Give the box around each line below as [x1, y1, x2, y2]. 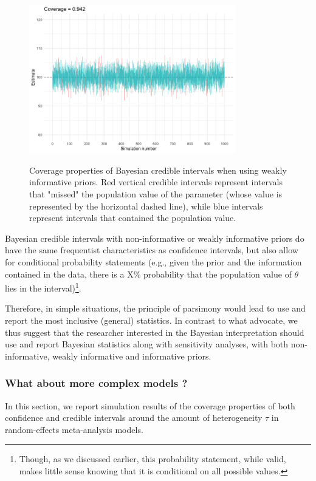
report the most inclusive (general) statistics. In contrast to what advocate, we [5, 313, 298, 326]
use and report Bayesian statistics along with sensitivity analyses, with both [5, 338, 289, 350]
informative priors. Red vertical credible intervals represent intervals [29, 176, 283, 188]
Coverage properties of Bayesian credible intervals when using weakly [29, 163, 287, 176]
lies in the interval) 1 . [5, 280, 81, 294]
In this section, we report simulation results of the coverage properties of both [5, 399, 295, 412]
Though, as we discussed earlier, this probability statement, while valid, [19, 452, 286, 465]
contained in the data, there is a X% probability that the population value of [5, 267, 292, 280]
